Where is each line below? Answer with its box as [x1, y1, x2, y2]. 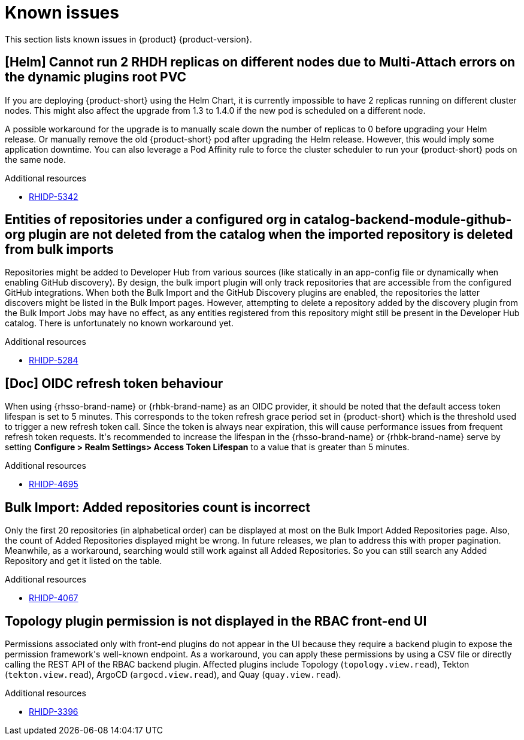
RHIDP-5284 [29, 355, 78, 366]
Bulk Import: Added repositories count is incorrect [5, 499, 310, 515]
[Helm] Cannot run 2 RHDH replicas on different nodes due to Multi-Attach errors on [5, 54, 516, 70]
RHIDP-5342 [29, 191, 78, 202]
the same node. [5, 154, 66, 165]
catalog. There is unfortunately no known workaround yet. [5, 318, 234, 329]
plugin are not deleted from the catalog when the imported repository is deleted [28, 227, 513, 242]
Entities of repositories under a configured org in [5, 212, 301, 228]
